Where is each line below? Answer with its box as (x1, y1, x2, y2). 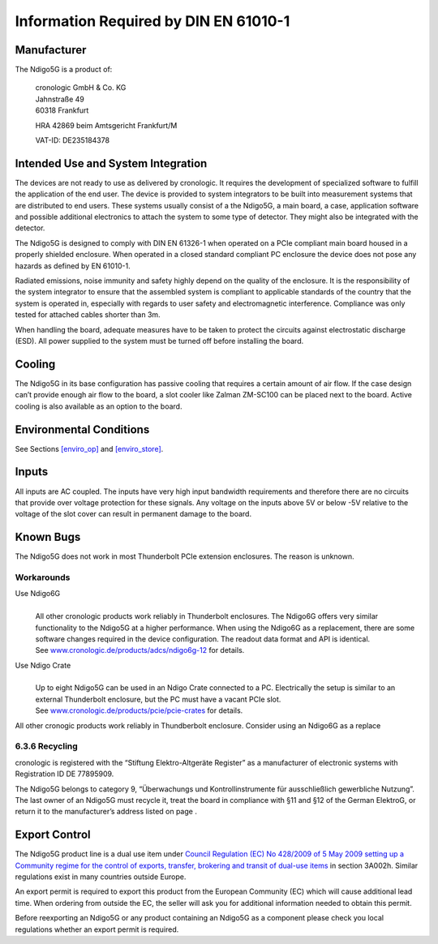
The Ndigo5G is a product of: (15, 65, 113, 75)
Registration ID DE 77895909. (15, 769, 114, 779)
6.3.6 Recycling (15, 740, 79, 752)
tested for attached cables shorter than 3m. (15, 310, 161, 320)
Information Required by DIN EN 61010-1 (15, 12, 290, 30)
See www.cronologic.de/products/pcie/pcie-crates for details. (35, 706, 243, 715)
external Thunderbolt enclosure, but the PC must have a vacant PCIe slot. (35, 694, 281, 704)
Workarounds (15, 572, 71, 583)
